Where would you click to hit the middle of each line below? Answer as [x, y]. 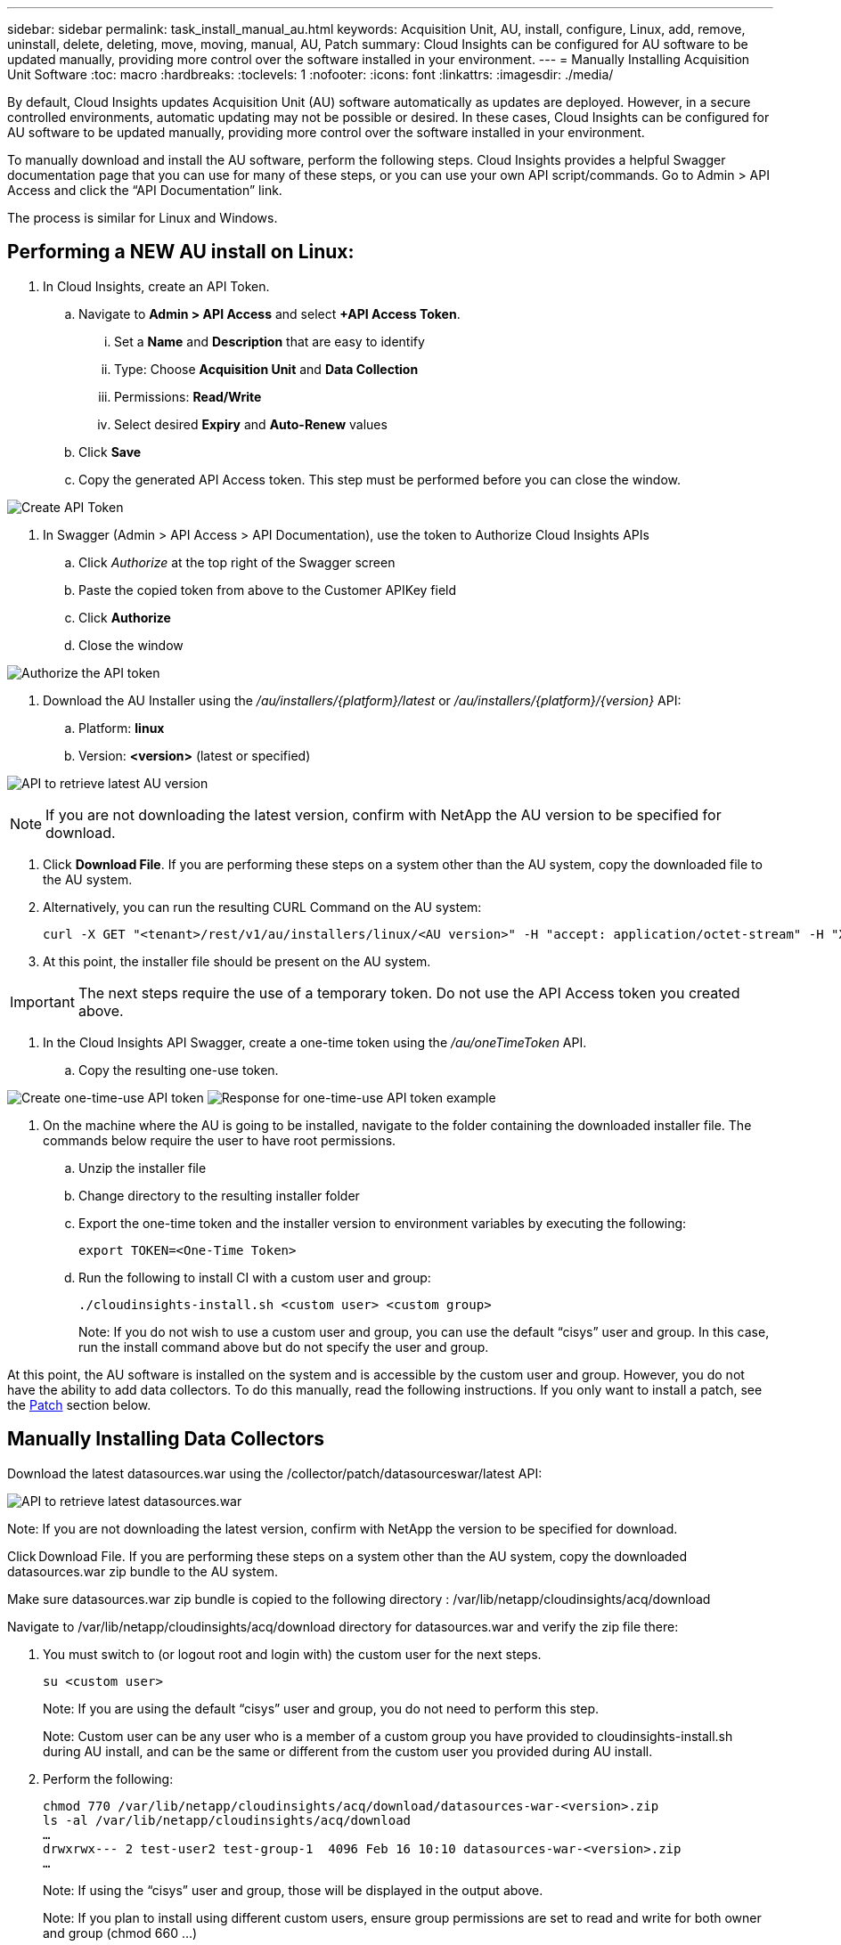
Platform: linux [122, 728]
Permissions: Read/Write [188, 396]
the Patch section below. [79, 1404]
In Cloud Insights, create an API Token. [156, 286]
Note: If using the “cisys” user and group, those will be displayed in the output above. [293, 1890]
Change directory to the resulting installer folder [219, 1195]
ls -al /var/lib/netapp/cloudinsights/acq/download [227, 1820]
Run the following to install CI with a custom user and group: [255, 1277]
